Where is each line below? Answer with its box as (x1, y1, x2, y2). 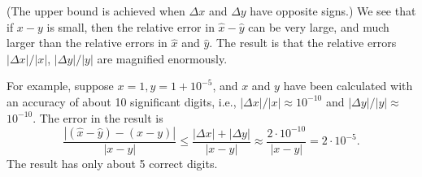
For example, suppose (7, 77, 114, 94)
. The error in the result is (33, 109, 163, 126)
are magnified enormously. (97, 50, 228, 67)
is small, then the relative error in (46, 18, 215, 35)
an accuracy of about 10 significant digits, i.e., (7, 93, 237, 110)
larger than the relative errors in (7, 34, 167, 51)
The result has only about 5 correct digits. (7, 154, 218, 171)
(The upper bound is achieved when (7, 2, 185, 19)
